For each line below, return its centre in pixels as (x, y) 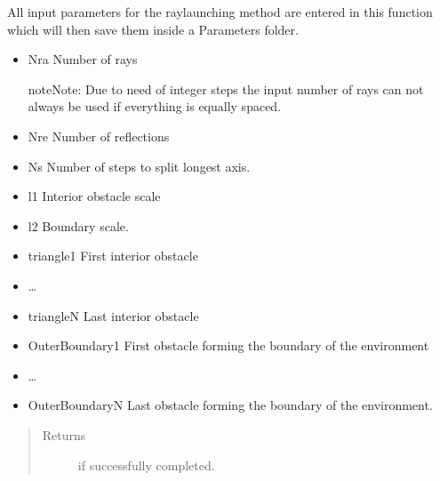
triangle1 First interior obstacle (113, 256)
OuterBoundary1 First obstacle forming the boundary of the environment (228, 345)
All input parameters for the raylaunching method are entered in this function (220, 12)
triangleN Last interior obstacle (113, 315)
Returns (64, 434)
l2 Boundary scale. (78, 225)
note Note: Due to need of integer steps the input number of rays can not (226, 88)
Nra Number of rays (83, 59)
